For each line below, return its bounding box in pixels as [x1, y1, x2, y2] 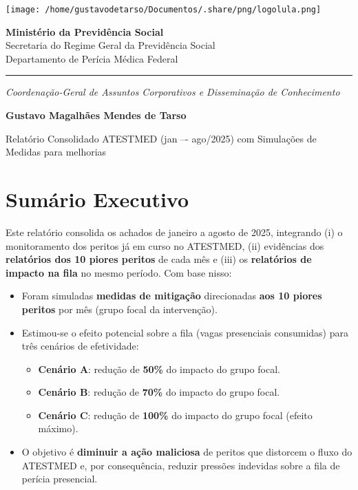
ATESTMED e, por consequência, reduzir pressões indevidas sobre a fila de [21, 458, 340, 472]
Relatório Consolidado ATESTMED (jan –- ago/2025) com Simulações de [6, 131, 317, 145]
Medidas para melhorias [6, 145, 107, 159]
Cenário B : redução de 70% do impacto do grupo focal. [38, 385, 280, 399]
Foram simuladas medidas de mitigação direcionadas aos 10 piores [21, 288, 322, 303]
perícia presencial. [21, 471, 98, 486]
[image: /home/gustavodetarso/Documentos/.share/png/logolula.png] [6, 5, 322, 14]
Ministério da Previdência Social [6, 24, 164, 39]
